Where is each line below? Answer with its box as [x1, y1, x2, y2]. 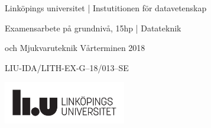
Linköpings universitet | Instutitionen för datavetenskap [5, 2, 207, 14]
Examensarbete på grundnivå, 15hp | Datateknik [5, 21, 181, 34]
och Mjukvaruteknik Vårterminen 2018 [5, 41, 145, 54]
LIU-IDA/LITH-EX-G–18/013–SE [5, 61, 129, 73]
